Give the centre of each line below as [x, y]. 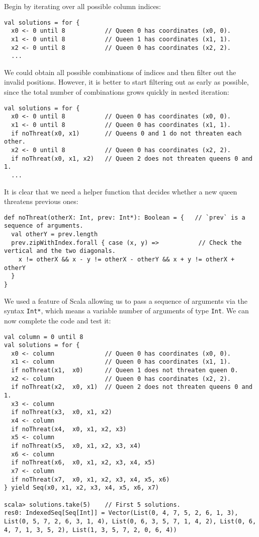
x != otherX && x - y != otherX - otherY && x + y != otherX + [126, 260]
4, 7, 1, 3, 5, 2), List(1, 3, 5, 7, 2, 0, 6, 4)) [91, 530]
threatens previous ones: [41, 201]
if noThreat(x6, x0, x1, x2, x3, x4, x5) [83, 463]
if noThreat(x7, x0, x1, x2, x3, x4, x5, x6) [91, 479]
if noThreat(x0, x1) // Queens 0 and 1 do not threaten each [126, 133]
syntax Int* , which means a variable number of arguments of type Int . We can [126, 311]
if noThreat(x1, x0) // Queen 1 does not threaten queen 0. [125, 371]
